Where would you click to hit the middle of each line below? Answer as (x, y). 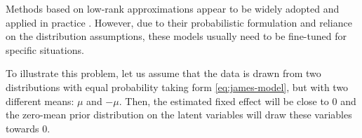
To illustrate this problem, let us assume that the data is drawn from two (163, 73)
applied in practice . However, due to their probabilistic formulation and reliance (179, 22)
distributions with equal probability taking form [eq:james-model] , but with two (177, 87)
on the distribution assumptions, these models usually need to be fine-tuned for (176, 36)
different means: (40, 101)
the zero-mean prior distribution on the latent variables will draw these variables (179, 115)
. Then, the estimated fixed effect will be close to (224, 101)
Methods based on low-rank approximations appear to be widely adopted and (173, 8)
